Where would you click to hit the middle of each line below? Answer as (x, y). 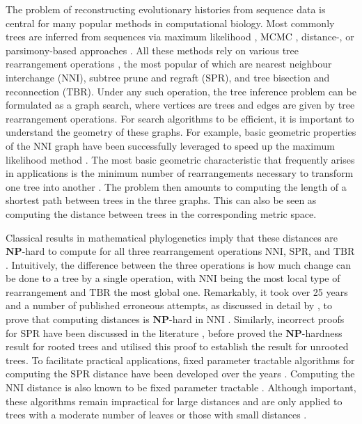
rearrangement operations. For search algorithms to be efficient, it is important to (180, 118)
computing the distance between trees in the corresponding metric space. (161, 213)
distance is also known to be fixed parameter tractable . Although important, (191, 387)
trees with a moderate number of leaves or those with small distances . (156, 415)
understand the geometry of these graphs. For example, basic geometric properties (181, 132)
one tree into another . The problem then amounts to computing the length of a (176, 186)
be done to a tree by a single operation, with (101, 278)
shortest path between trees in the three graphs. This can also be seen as (161, 200)
